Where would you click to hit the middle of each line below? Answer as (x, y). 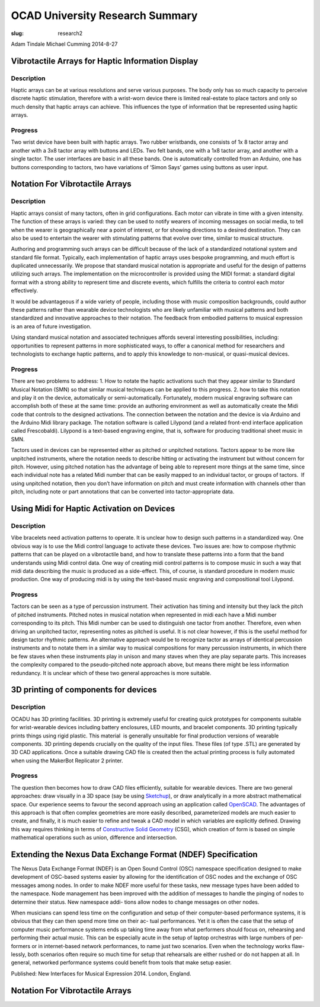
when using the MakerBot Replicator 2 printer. (67, 761)
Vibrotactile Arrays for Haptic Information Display (105, 61)
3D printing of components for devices (84, 690)
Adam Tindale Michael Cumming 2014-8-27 (64, 44)
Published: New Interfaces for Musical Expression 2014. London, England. (101, 973)
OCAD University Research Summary (104, 15)
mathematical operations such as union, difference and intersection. (94, 838)
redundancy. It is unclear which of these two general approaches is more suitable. (111, 673)
